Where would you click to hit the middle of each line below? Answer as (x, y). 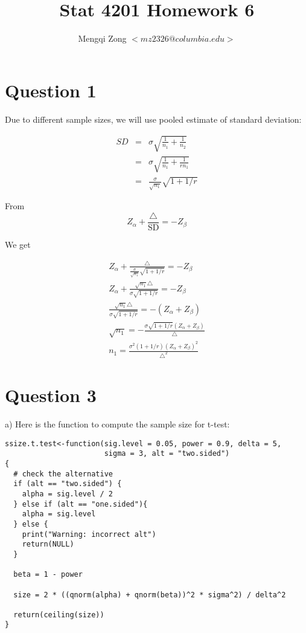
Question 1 (51, 90)
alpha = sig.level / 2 (67, 494)
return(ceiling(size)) (59, 615)
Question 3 (51, 395)
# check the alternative (63, 474)
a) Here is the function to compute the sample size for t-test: (117, 424)
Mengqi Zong (102, 38)
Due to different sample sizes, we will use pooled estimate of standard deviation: (153, 119)
